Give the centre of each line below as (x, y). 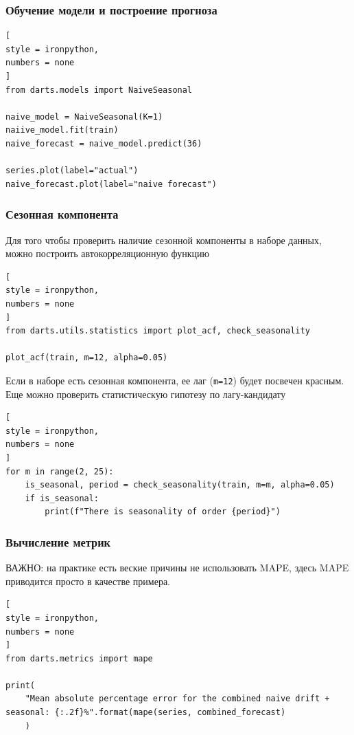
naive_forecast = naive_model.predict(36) (104, 143)
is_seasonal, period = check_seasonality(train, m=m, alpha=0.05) (180, 485)
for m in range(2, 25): (60, 471)
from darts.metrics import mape (79, 658)
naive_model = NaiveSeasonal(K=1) (84, 117)
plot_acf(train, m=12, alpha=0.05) (87, 358)
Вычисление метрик (58, 541)
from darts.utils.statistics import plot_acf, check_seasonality (158, 331)
